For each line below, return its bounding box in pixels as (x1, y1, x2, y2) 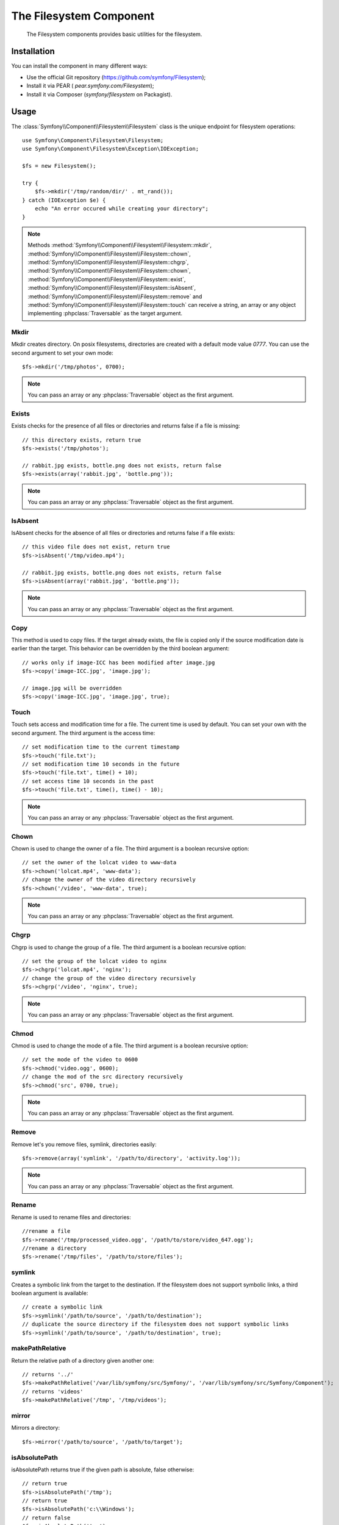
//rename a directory (22, 1245, 87, 1252)
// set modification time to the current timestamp (22, 744, 180, 750)
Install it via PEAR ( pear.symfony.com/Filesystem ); (26, 82, 154, 90)
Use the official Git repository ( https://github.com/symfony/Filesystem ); (26, 73, 206, 81)
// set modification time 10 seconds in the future (22, 760, 180, 767)
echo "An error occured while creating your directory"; (34, 205, 209, 212)
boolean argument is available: (11, 1289, 88, 1296)
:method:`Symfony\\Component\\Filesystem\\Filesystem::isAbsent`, (27, 284, 196, 292)
